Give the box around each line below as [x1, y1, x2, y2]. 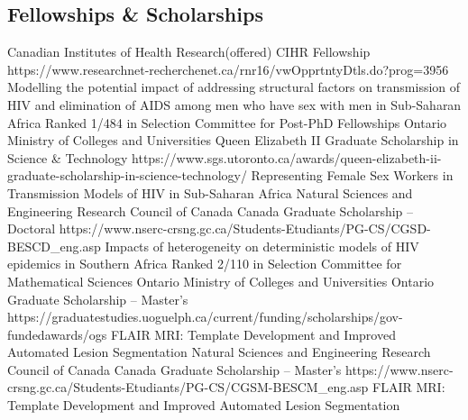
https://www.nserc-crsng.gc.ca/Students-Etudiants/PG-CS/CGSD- [59, 219, 431, 238]
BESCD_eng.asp [7, 236, 101, 255]
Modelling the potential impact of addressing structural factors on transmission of [7, 78, 461, 96]
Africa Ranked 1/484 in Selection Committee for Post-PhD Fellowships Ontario [7, 113, 447, 132]
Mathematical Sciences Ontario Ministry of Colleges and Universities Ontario [7, 271, 435, 290]
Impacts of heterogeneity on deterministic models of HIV [105, 236, 419, 255]
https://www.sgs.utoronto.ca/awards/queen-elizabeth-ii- [132, 148, 442, 167]
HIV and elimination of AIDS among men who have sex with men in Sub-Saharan [7, 95, 462, 114]
